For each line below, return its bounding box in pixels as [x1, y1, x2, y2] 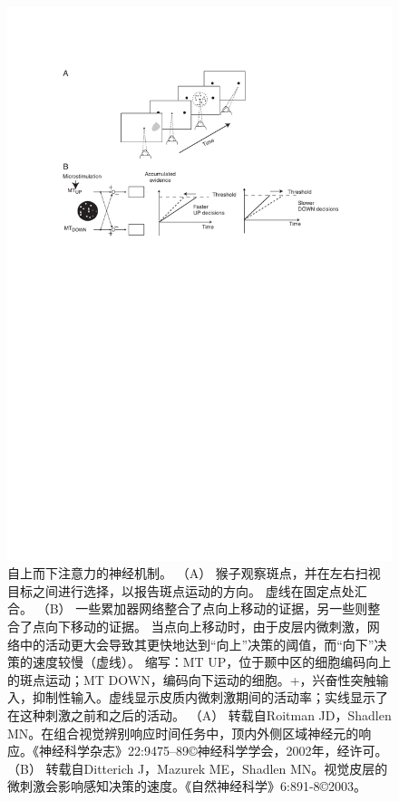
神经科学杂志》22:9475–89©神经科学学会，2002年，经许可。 [38, 741, 388, 760]
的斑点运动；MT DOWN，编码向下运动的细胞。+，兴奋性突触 [7, 670, 376, 689]
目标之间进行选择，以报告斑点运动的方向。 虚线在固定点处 [7, 581, 355, 600]
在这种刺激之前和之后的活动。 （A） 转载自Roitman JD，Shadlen [7, 705, 392, 724]
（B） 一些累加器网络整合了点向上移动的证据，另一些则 [36, 599, 368, 618]
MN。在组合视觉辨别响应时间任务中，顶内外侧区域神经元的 [7, 723, 359, 742]
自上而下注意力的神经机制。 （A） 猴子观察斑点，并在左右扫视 [7, 564, 381, 583]
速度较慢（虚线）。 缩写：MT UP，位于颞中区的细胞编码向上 [32, 652, 392, 671]
